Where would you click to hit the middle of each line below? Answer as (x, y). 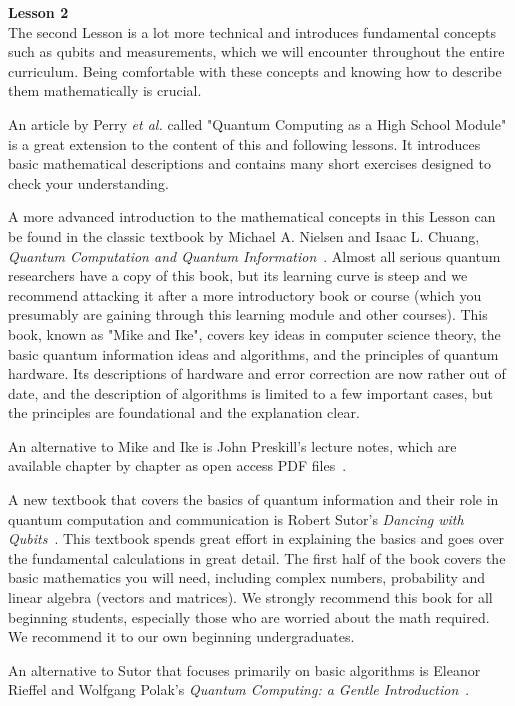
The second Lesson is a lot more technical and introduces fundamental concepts (252, 31)
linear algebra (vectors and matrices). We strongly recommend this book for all (250, 597)
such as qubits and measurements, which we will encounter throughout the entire (256, 51)
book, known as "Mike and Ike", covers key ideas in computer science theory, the (254, 333)
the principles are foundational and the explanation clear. (184, 412)
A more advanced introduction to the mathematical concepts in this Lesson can (252, 216)
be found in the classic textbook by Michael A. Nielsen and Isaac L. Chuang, (244, 235)
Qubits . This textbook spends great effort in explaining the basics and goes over (256, 538)
